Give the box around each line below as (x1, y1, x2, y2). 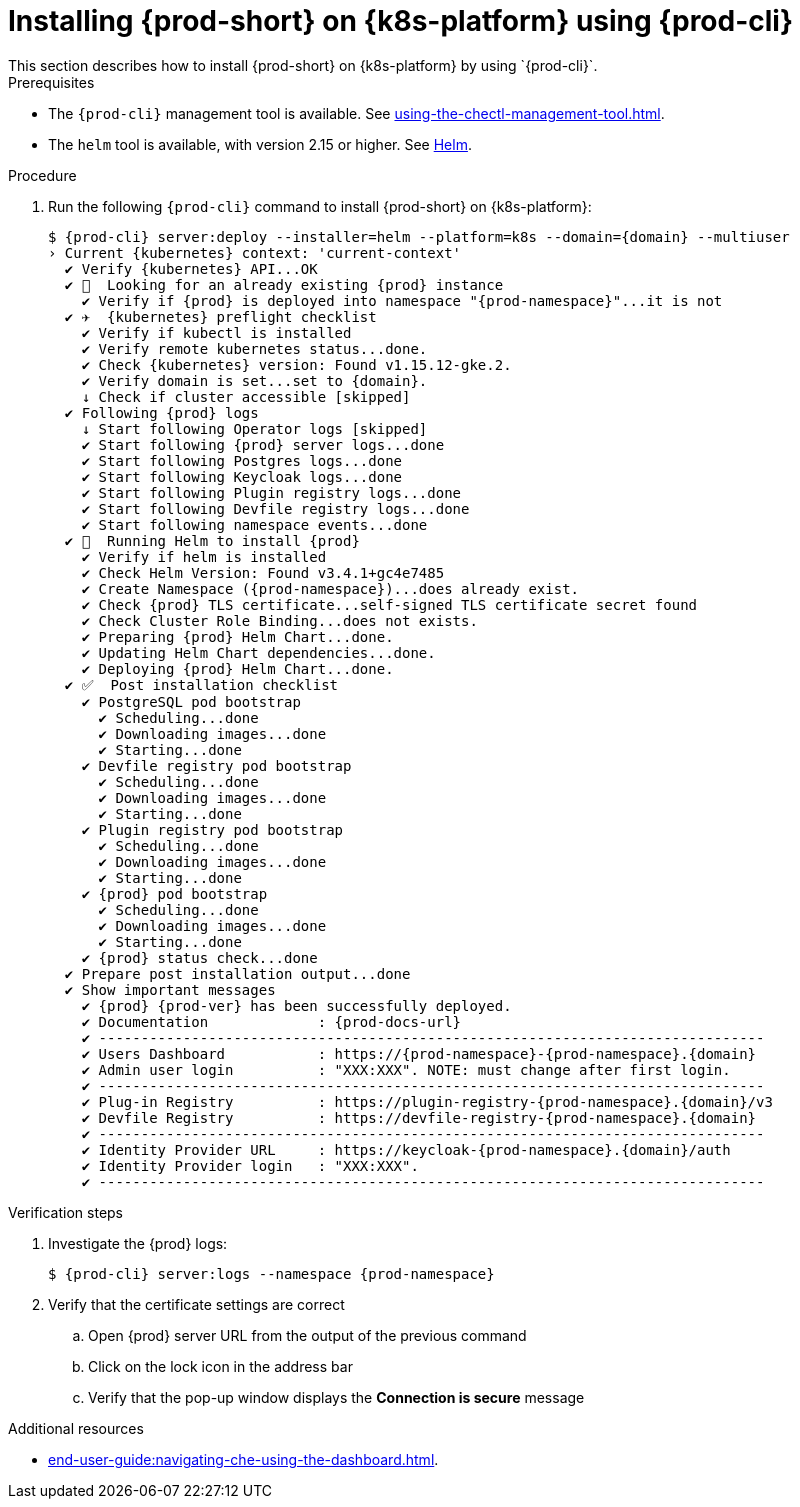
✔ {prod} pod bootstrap (81, 885, 268, 902)
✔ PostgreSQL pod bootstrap (81, 693, 301, 710)
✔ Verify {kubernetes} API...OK (64, 260, 318, 277)
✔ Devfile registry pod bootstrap (81, 757, 352, 774)
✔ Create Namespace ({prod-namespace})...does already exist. (81, 580, 580, 597)
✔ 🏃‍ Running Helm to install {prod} (64, 532, 360, 549)
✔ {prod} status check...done (81, 949, 318, 966)
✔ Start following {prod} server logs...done (81, 436, 445, 453)
